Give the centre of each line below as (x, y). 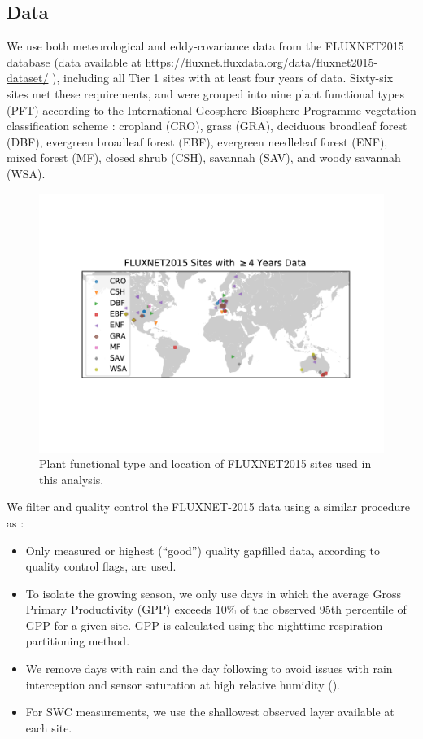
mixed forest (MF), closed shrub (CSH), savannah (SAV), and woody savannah (204, 157)
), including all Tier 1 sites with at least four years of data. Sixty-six (223, 78)
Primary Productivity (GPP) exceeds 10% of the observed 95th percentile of (216, 609)
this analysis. (72, 479)
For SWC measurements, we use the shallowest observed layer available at (210, 712)
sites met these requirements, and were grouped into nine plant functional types (205, 93)
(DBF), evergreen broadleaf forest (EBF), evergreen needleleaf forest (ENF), (197, 141)
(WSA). (26, 173)
